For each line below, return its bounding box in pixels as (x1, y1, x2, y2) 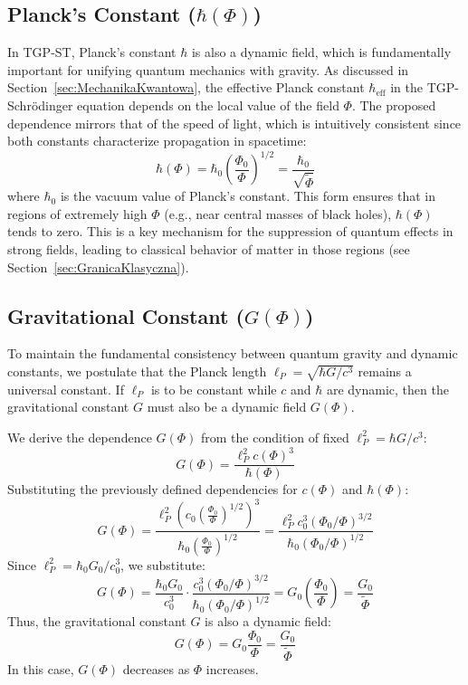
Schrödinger (7, 95, 73, 114)
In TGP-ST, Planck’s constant (7, 43, 177, 62)
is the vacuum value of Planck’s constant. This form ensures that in (60, 186, 436, 205)
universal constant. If (7, 379, 124, 398)
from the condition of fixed (201, 427, 349, 446)
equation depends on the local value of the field (77, 95, 339, 114)
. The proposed (351, 95, 436, 114)
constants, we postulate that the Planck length (7, 362, 267, 381)
